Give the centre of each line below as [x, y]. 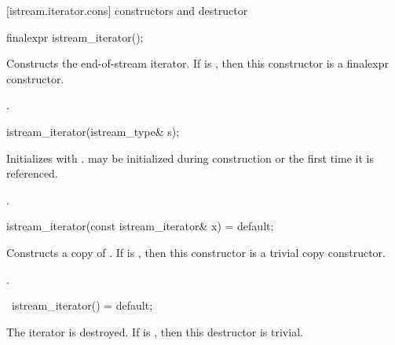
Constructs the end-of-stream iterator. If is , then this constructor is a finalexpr [197, 63]
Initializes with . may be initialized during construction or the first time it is [190, 158]
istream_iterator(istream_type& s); [93, 131]
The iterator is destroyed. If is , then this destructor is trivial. [155, 331]
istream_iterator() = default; [82, 305]
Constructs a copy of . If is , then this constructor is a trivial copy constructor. [196, 252]
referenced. [32, 173]
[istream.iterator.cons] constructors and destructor [127, 10]
